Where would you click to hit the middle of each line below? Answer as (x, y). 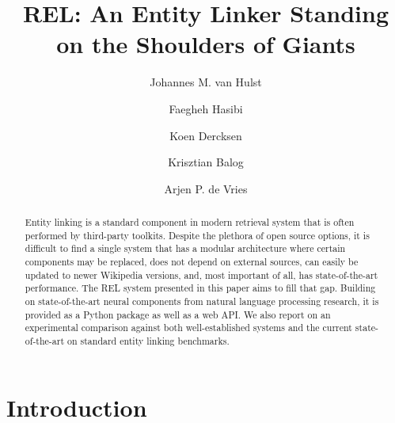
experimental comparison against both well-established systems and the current (188, 328)
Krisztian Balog (206, 162)
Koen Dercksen (206, 135)
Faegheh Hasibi (206, 108)
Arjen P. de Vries (206, 188)
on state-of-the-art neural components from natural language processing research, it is (202, 301)
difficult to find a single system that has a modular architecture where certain (185, 248)
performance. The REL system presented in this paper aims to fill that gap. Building (200, 288)
